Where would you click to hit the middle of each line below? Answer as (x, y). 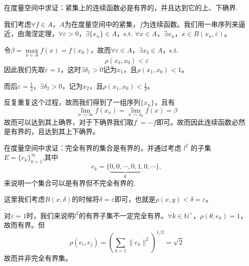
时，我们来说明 (50, 215)
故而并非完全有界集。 (38, 257)
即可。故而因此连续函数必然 (201, 122)
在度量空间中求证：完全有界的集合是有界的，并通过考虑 (93, 147)
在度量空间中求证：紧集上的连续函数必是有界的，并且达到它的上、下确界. (121, 7)
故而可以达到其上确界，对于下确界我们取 (69, 122)
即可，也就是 (135, 199)
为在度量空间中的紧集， (102, 24)
